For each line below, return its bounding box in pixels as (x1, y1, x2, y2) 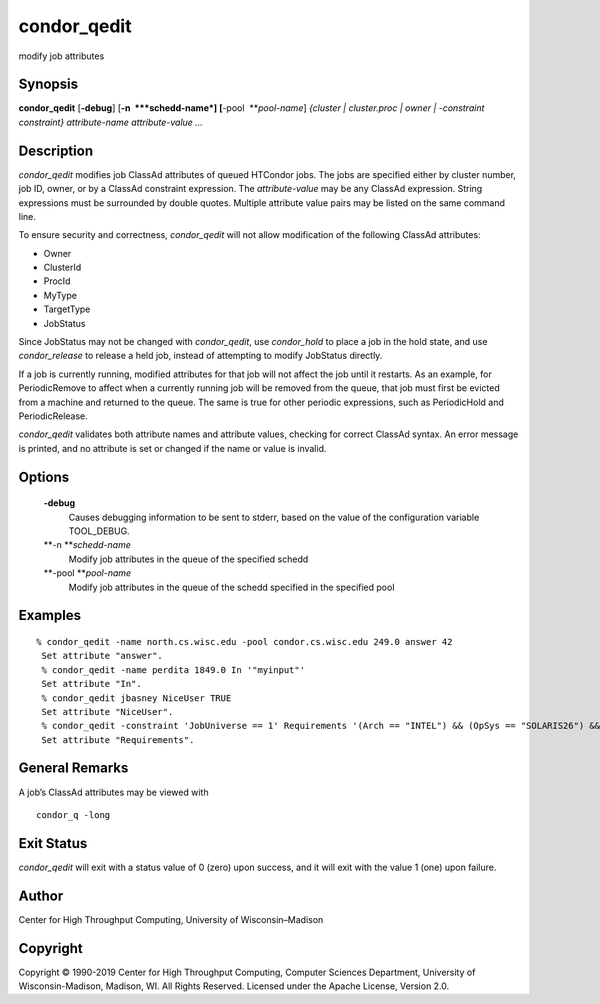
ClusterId (43, 261, 82, 274)
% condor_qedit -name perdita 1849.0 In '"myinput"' (41, 664, 305, 675)
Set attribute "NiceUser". (41, 706, 174, 717)
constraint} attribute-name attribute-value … (18, 116, 204, 128)
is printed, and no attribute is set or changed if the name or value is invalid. (18, 442, 327, 454)
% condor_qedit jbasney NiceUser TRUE (41, 692, 232, 704)
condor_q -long (36, 809, 111, 820)
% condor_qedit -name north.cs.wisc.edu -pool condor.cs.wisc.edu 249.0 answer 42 (36, 636, 453, 647)
